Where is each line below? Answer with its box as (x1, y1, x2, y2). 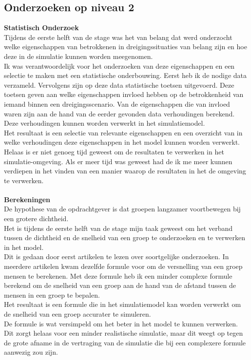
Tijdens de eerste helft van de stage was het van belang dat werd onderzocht (4, 32, 232, 42)
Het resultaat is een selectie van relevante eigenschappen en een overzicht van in (4, 127, 243, 137)
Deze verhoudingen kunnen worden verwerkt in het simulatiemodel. (4, 118, 205, 128)
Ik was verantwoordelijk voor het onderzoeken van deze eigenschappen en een (4, 60, 235, 71)
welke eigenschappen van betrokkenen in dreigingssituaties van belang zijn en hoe (4, 41, 247, 52)
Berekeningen (4, 194, 51, 204)
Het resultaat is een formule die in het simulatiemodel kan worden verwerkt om (4, 299, 241, 309)
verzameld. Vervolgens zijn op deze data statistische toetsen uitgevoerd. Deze (4, 79, 234, 90)
